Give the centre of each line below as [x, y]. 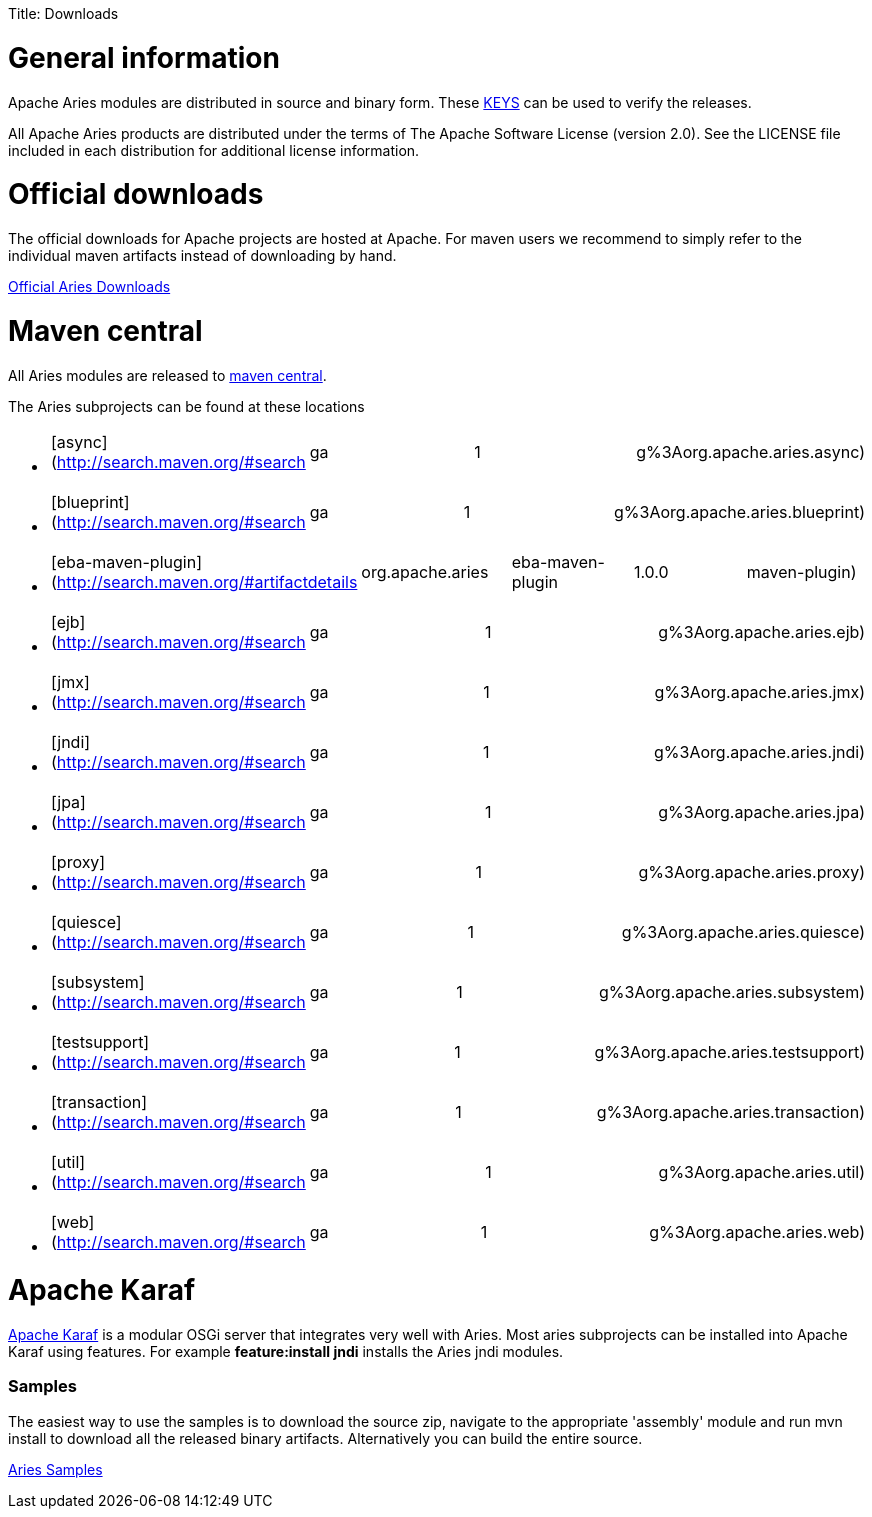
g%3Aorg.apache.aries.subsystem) [732, 991]
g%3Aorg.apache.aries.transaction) [730, 1111]
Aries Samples [55, 1469]
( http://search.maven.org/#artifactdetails [204, 581]
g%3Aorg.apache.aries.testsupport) [729, 1051]
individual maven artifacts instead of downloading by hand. [202, 255]
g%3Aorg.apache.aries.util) [761, 1171]
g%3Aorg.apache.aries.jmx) [759, 691]
